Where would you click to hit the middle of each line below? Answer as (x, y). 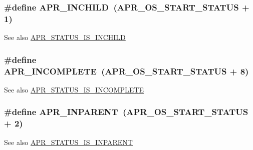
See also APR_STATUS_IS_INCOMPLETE (74, 89)
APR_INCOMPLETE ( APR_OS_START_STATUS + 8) (126, 71)
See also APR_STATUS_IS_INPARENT (68, 142)
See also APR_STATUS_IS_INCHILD (65, 37)
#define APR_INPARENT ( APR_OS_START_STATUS (126, 112)
